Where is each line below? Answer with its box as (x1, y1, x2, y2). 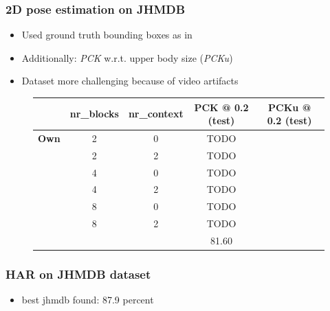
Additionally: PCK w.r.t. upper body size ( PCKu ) (21, 50, 233, 65)
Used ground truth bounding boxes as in (21, 27, 192, 42)
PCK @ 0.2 (194, 100, 249, 114)
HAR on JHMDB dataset (5, 266, 151, 283)
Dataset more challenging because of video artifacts (21, 73, 239, 88)
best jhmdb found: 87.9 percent (21, 292, 154, 307)
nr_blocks (69, 106, 119, 121)
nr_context (128, 106, 184, 121)
